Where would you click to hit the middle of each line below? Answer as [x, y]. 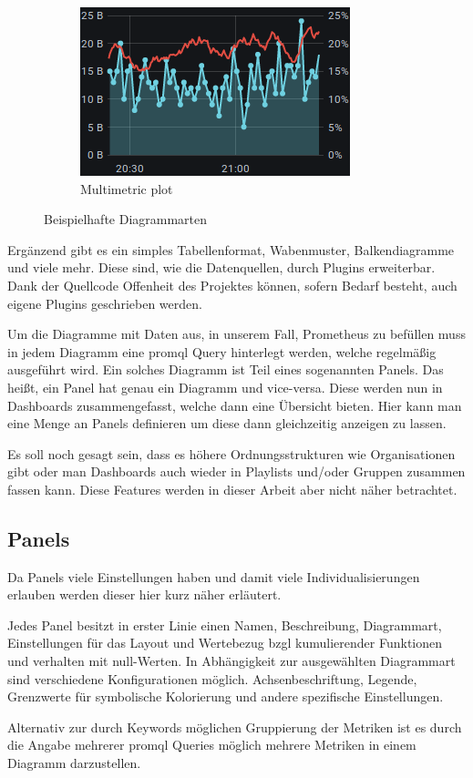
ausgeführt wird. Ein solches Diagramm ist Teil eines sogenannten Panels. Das [226, 369]
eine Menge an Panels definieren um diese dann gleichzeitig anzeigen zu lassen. [227, 423]
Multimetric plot [127, 188]
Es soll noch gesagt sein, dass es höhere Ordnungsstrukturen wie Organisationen [231, 453]
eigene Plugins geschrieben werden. [105, 303]
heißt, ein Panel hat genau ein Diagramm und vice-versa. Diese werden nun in [225, 387]
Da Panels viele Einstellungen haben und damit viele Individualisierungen [214, 576]
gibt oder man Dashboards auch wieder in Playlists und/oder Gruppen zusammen [236, 471]
